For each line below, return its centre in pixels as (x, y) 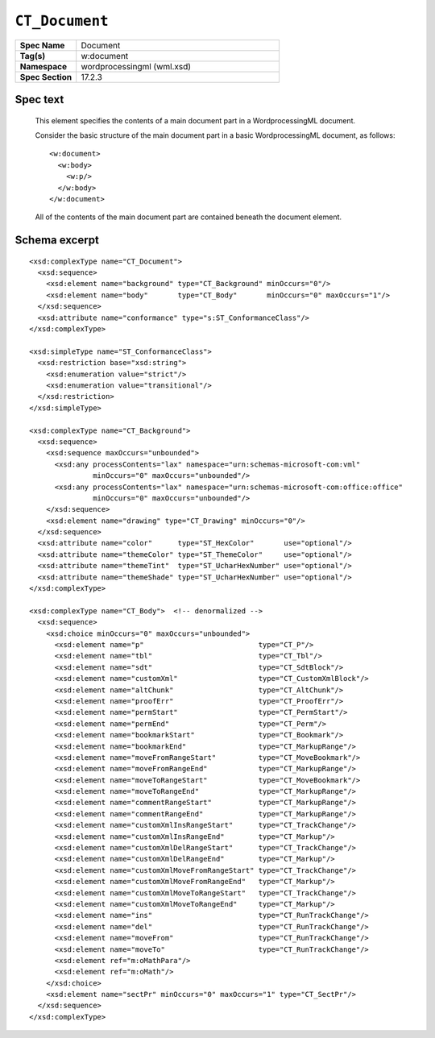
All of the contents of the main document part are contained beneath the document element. (188, 217)
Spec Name (42, 45)
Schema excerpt (57, 241)
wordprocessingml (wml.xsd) (136, 66)
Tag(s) (33, 56)
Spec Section (46, 77)
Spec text (39, 100)
